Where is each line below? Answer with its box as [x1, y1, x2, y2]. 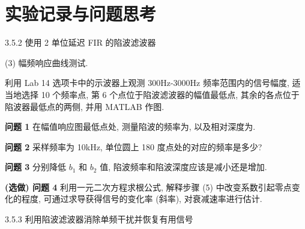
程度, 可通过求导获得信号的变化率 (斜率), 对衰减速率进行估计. [21, 192, 262, 205]
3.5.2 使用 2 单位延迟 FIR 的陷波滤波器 [5, 36, 156, 49]
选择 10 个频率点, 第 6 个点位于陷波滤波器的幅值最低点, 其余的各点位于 [21, 88, 300, 100]
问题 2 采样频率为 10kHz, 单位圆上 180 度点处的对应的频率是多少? [5, 140, 262, 153]
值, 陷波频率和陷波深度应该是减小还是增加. [100, 160, 267, 173]
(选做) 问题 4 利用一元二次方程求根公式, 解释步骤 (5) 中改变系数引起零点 [5, 180, 292, 193]
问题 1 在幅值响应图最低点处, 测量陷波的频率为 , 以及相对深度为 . [5, 120, 256, 133]
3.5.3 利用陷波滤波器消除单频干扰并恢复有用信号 [5, 213, 193, 225]
